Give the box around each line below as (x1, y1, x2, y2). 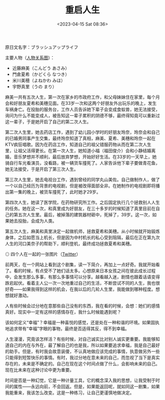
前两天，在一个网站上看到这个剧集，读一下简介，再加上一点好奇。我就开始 (5, 262, 156, 267)
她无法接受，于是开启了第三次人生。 (5, 166, 79, 172)
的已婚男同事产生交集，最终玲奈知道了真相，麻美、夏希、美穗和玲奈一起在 (5, 135, 156, 141)
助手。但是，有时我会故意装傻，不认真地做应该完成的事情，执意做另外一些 (9, 348, 160, 354)
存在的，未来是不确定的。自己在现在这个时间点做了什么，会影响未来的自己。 (5, 361, 160, 367)
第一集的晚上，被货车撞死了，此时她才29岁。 (9, 189, 101, 195)
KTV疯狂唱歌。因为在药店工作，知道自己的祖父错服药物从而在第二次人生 (5, 141, 152, 147)
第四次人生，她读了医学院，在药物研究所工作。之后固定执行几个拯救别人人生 (5, 199, 160, 205)
